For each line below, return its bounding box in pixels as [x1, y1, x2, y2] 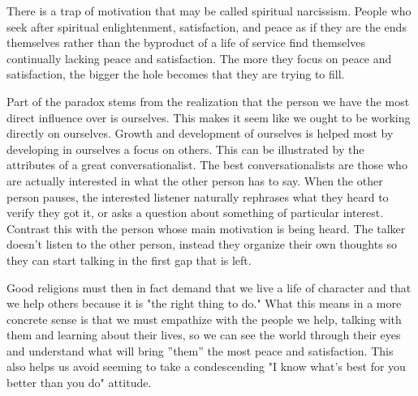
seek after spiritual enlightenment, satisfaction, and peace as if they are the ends [6, 18, 407, 35]
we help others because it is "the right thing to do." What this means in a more [6, 295, 402, 312]
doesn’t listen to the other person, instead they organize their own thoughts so [6, 236, 397, 253]
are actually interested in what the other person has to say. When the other [6, 172, 383, 189]
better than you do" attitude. [6, 374, 152, 391]
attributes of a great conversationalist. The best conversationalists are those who [6, 156, 407, 173]
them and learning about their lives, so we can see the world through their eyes [6, 326, 401, 343]
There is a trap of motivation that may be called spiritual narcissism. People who [6, 2, 412, 19]
